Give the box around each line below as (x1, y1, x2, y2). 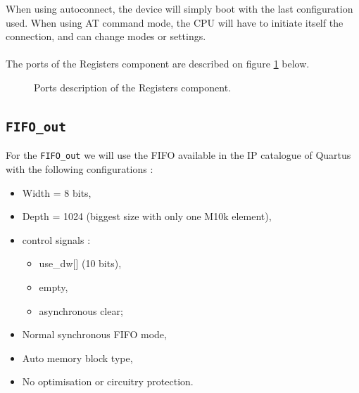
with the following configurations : (6, 162, 153, 176)
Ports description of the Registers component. (34, 79, 232, 94)
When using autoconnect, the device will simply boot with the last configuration (6, 1, 353, 15)
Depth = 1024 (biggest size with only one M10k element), (22, 209, 272, 224)
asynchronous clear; (39, 303, 123, 318)
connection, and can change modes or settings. (6, 29, 206, 44)
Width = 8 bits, (22, 185, 92, 200)
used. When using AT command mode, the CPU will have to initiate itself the (6, 15, 344, 30)
